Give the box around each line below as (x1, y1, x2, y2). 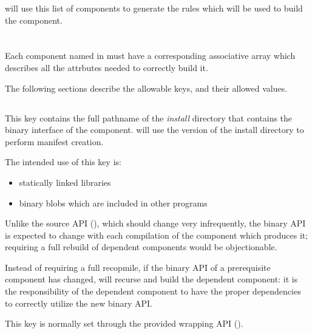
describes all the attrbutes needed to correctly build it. (5, 61, 208, 73)
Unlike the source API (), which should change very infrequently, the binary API (5, 217, 306, 230)
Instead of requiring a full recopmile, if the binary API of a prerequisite (5, 261, 271, 273)
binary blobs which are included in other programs (19, 196, 208, 209)
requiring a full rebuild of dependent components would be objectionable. (5, 240, 277, 253)
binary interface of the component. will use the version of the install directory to (5, 123, 304, 136)
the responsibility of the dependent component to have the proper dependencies (5, 285, 301, 298)
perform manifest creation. (5, 135, 104, 148)
